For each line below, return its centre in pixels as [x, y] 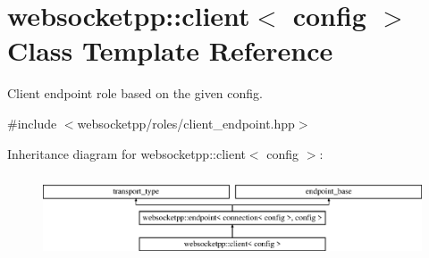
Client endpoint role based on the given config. [135, 93]
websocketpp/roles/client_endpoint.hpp [186, 123]
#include [32, 123]
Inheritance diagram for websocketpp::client [126, 153]
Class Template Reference [170, 50]
